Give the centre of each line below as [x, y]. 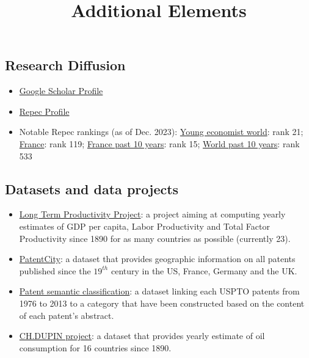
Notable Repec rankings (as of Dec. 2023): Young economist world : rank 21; [161, 132]
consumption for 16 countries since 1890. [95, 347]
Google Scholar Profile [61, 91]
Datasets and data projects [92, 188]
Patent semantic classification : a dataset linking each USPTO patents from [159, 291]
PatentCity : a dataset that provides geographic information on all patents [157, 259]
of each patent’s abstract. [67, 315]
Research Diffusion [65, 65]
